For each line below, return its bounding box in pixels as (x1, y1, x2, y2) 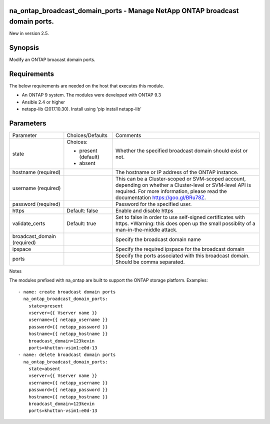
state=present (28, 303, 63, 308)
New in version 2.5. (9, 30, 49, 36)
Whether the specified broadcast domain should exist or (115, 147, 248, 154)
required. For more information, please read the (115, 188, 227, 194)
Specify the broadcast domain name (115, 236, 201, 242)
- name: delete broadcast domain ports (18, 352, 116, 357)
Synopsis (9, 43, 39, 52)
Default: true (66, 220, 96, 227)
